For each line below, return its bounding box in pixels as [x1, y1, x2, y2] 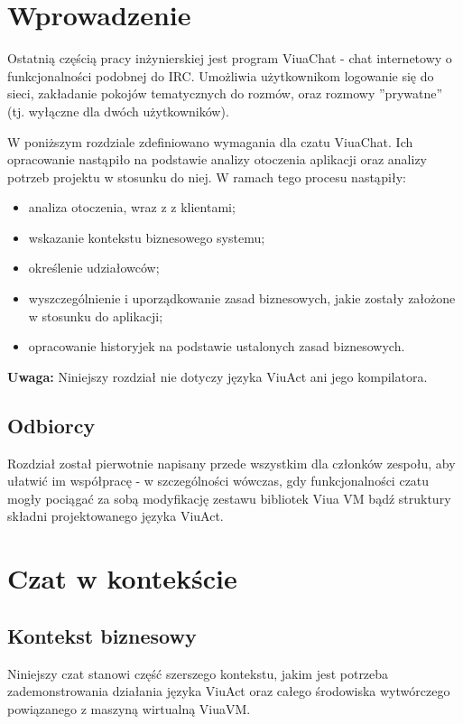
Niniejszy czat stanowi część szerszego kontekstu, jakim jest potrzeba [7, 664, 389, 682]
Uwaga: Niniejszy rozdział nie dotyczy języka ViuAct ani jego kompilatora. [7, 367, 428, 385]
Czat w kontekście [7, 560, 237, 597]
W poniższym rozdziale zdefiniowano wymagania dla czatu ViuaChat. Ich [7, 132, 413, 151]
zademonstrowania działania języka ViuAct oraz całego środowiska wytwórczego [7, 682, 450, 701]
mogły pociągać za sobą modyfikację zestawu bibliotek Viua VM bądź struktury [7, 488, 451, 507]
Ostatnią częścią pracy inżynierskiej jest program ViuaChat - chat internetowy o [7, 49, 452, 68]
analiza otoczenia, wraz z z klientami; [28, 198, 236, 217]
